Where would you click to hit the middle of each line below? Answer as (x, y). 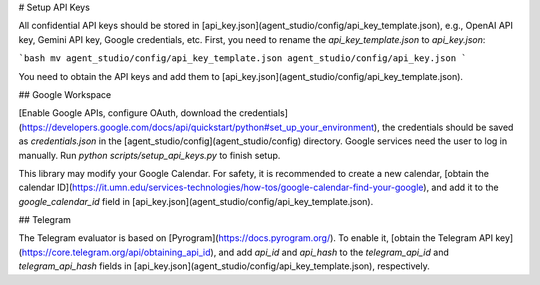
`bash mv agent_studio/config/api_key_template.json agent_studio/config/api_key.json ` (242, 58)
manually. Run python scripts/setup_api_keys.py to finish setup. (149, 155)
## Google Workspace (65, 94)
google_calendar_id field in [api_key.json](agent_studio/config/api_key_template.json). (196, 201)
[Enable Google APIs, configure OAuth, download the (127, 113)
